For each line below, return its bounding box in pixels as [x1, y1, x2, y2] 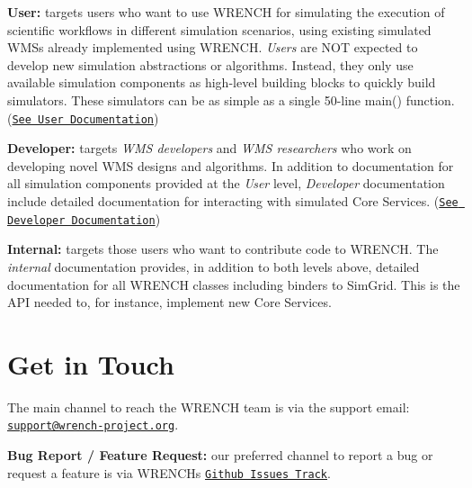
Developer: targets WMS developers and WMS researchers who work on [7, 139, 412, 158]
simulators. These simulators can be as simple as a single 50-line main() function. [7, 90, 455, 109]
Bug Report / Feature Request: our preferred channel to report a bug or [7, 446, 433, 465]
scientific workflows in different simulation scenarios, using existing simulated [7, 20, 432, 39]
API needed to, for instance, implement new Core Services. [7, 293, 332, 312]
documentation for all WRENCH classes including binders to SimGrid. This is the [7, 275, 460, 294]
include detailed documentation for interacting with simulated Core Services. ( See [7, 192, 459, 210]
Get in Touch [7, 345, 174, 382]
